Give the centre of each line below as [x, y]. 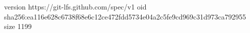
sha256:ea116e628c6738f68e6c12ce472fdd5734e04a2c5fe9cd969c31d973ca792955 [125, 16]
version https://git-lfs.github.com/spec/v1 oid [75, 6]
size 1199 [18, 26]
